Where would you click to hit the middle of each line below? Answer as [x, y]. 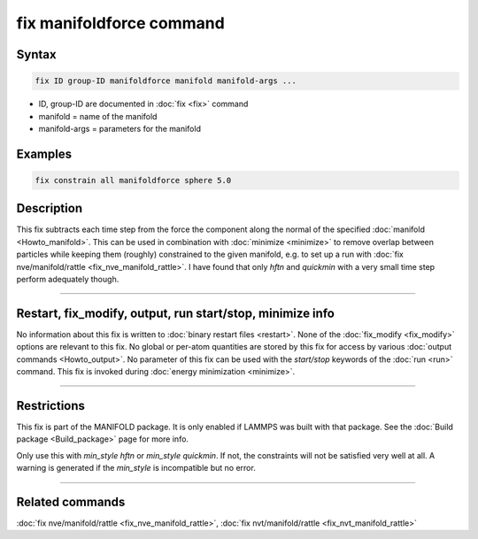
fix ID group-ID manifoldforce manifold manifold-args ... [166, 81]
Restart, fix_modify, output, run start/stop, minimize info [176, 313]
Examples [44, 154]
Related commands [71, 501]
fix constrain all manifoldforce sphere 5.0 [133, 180]
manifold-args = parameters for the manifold [119, 128]
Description [50, 208]
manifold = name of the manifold [98, 116]
